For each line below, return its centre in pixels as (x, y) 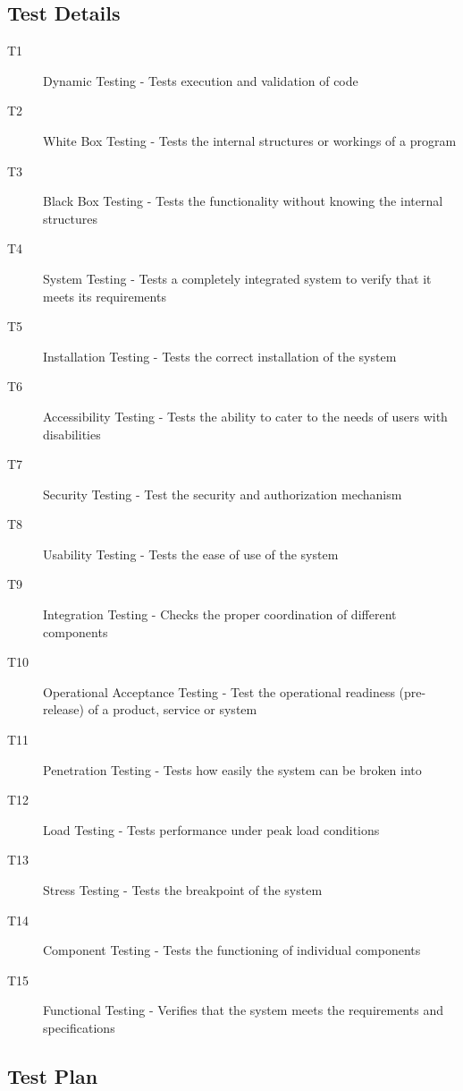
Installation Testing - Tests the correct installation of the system (220, 356)
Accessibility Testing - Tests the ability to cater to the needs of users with (245, 416)
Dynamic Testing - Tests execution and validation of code (201, 80)
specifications (79, 1027)
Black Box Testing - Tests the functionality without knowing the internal (243, 201)
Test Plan (53, 1075)
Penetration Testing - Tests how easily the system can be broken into (232, 769)
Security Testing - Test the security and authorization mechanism (223, 494)
